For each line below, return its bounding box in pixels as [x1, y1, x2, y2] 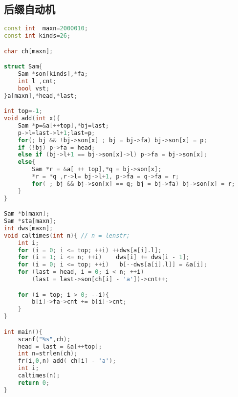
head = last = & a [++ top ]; [18, 343, 102, 350]
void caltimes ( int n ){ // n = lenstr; [4, 232, 130, 239]
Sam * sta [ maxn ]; [4, 218, 57, 225]
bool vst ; [18, 85, 50, 92]
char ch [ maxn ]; [4, 47, 53, 55]
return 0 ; [18, 379, 50, 386]
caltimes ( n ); [18, 372, 60, 379]
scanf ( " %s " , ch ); [18, 335, 71, 343]
